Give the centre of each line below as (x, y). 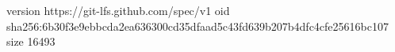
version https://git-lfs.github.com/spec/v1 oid (118, 10)
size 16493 (31, 41)
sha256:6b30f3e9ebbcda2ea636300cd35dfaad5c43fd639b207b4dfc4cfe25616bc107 (197, 26)
